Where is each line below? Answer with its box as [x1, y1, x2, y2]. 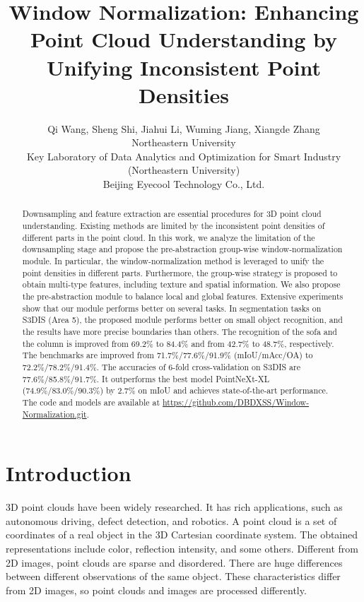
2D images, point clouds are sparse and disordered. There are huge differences [6, 555, 343, 569]
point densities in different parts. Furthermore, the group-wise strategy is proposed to [22, 266, 338, 278]
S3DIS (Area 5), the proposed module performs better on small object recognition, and [22, 314, 343, 326]
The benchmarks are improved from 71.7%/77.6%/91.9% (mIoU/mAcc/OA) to [22, 349, 313, 361]
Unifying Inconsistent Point [47, 52, 321, 81]
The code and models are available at [22, 396, 160, 408]
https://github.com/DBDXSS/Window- [163, 396, 310, 408]
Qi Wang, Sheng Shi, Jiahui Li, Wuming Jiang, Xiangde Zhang [47, 121, 320, 136]
